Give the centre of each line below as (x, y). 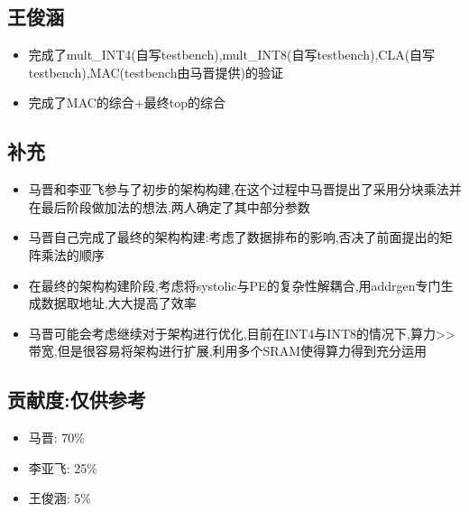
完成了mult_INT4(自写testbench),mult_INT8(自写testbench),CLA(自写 (232, 55)
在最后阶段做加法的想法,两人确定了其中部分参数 (169, 206)
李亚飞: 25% (63, 467)
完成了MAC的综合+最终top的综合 (127, 102)
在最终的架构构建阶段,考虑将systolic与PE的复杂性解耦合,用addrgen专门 (234, 285)
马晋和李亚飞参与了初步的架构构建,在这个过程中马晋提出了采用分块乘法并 (245, 189)
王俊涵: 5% (60, 498)
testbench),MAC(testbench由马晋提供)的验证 (156, 72)
